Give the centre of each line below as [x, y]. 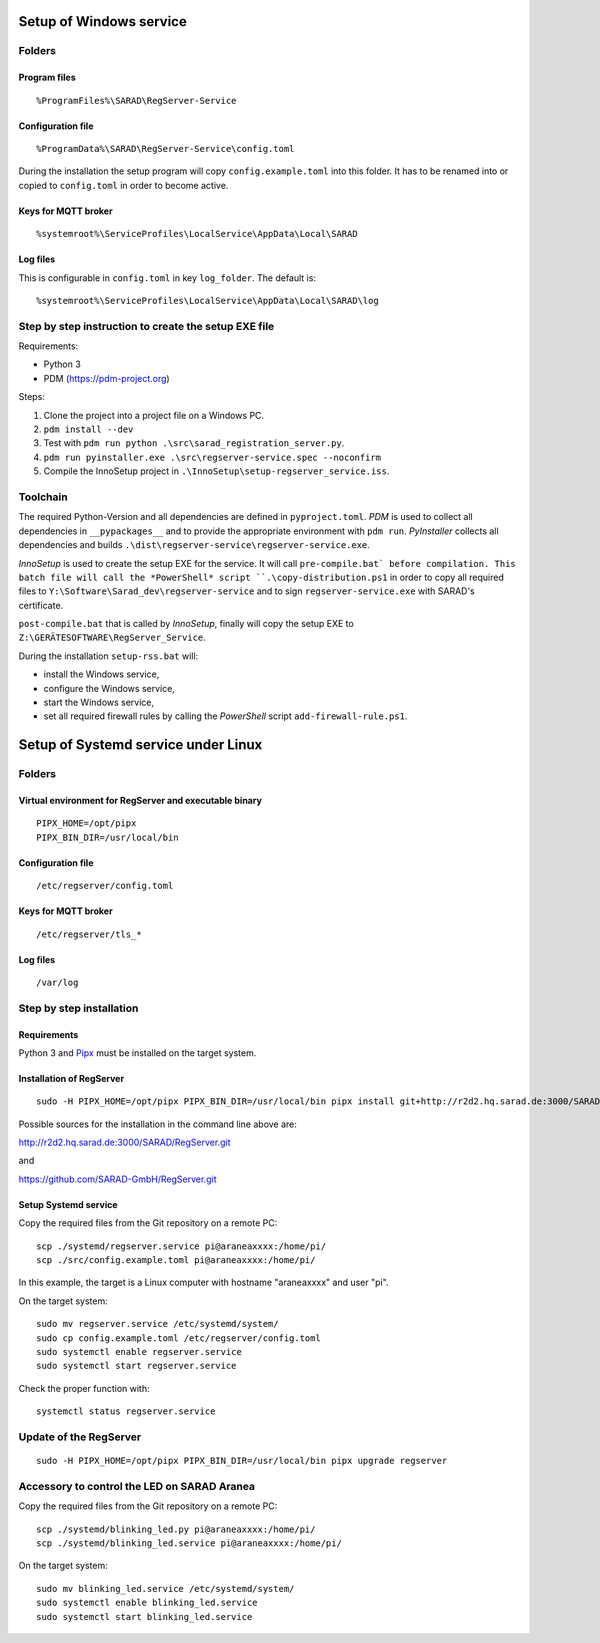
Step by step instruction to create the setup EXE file [146, 326]
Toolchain [43, 497]
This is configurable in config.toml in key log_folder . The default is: [167, 277]
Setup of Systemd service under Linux [140, 745]
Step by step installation [78, 1008]
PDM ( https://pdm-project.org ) [106, 378]
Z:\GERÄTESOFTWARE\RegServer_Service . [112, 637]
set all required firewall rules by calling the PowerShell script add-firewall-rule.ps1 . [225, 716]
